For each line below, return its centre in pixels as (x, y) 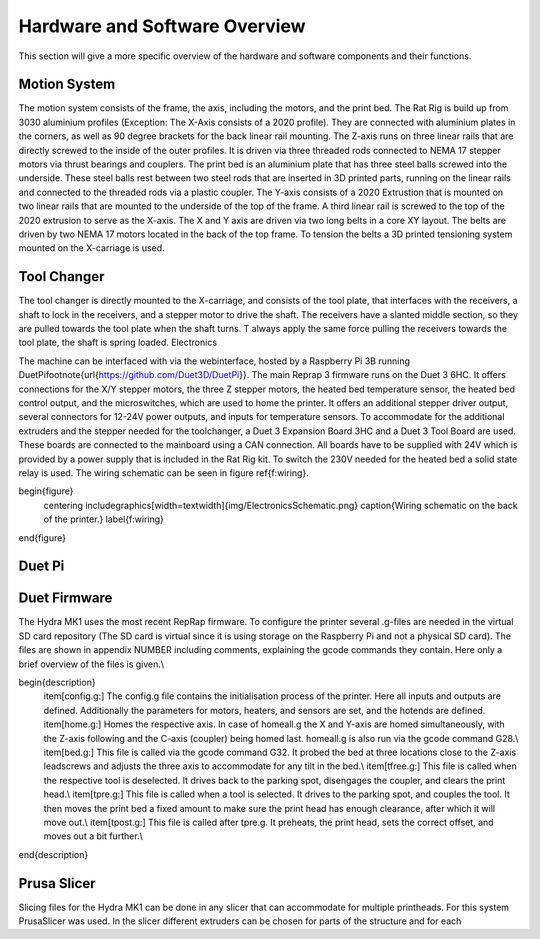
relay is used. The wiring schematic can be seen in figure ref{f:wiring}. (163, 472)
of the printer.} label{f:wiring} (104, 519)
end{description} (53, 854)
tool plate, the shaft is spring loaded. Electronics (118, 342)
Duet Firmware (65, 598)
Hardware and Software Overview (162, 26)
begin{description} (57, 682)
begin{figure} (46, 491)
